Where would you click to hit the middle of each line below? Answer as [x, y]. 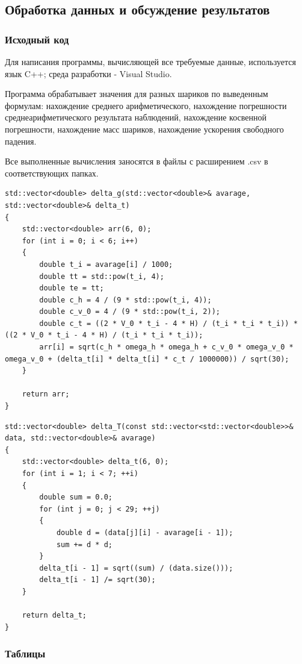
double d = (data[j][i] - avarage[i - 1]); [145, 532]
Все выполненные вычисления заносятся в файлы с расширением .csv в [137, 161]
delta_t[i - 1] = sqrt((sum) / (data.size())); [136, 568]
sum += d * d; [84, 544]
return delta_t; [54, 615]
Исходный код [37, 39]
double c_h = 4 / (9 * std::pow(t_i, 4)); [125, 300]
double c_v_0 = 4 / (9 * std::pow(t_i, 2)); [130, 312]
